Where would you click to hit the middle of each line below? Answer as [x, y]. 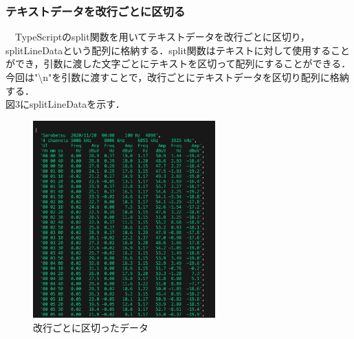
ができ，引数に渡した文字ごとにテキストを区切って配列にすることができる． [178, 63]
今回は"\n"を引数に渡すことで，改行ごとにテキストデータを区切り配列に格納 [177, 77]
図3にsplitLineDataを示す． [65, 104]
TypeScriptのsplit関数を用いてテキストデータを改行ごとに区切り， [162, 37]
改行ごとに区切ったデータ [91, 327]
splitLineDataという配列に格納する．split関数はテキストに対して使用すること [178, 50]
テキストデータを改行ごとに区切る [96, 11]
